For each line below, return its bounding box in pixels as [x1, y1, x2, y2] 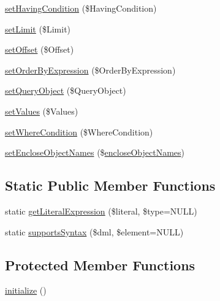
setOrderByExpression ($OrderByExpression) [5, 63, 176, 76]
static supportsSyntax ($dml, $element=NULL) [5, 225, 184, 238]
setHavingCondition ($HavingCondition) [5, 2, 157, 14]
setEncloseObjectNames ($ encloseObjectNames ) [5, 146, 184, 159]
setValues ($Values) [5, 104, 78, 117]
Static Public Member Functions [5, 176, 216, 195]
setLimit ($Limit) [5, 22, 71, 35]
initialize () [5, 284, 47, 297]
